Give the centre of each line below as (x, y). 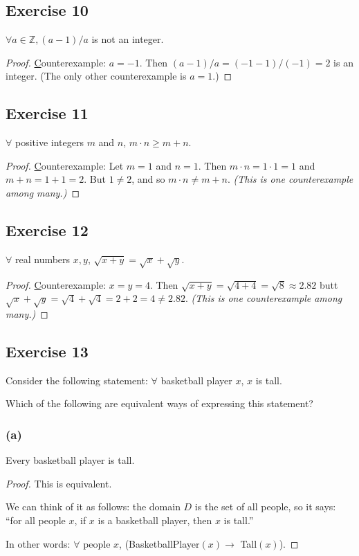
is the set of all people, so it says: (265, 506)
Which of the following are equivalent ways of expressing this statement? (159, 403)
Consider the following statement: (77, 380)
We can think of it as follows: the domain (93, 506)
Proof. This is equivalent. (59, 483)
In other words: (38, 543)
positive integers (49, 142)
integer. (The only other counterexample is (96, 76)
